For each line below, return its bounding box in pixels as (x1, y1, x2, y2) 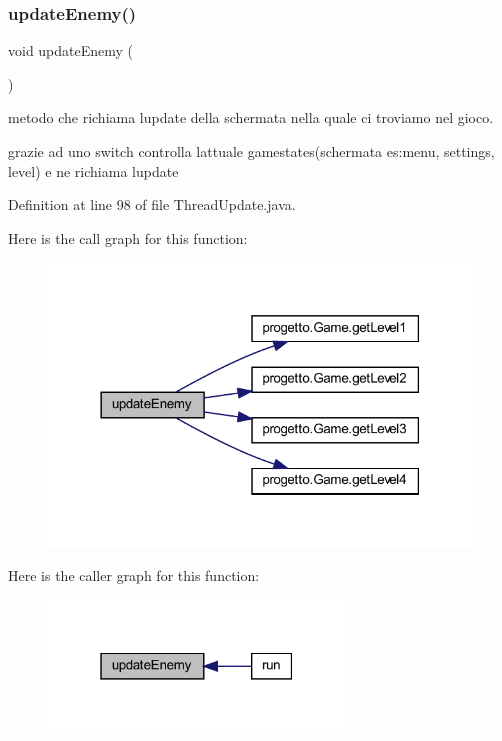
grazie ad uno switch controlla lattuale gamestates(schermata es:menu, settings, (8, 141, 495, 161)
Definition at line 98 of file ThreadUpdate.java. (8, 194, 296, 215)
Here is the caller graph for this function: (8, 565, 260, 586)
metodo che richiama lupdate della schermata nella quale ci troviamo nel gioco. (8, 107, 494, 128)
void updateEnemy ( (8, 40, 134, 61)
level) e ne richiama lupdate (8, 160, 179, 181)
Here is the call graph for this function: (8, 227, 248, 248)
